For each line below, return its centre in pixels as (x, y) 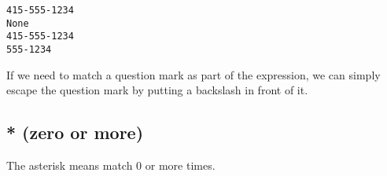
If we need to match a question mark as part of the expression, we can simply (193, 74)
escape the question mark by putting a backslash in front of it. (157, 90)
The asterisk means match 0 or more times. (111, 165)
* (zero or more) (75, 132)
